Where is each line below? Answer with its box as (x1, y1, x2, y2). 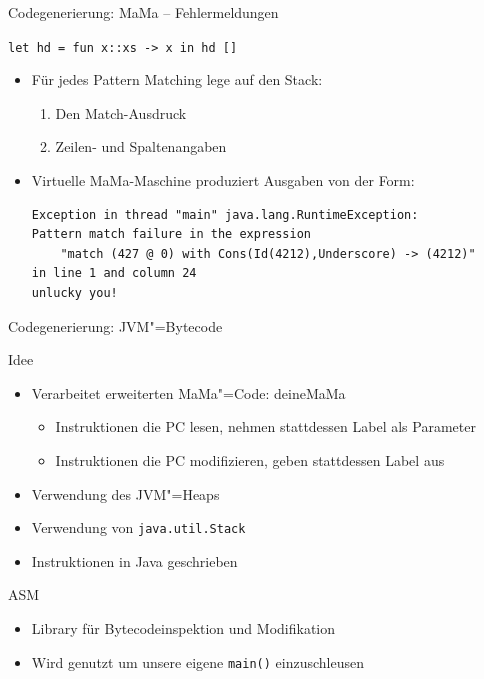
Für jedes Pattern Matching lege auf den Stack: (31, 69, 323, 90)
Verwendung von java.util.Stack (31, 517, 246, 538)
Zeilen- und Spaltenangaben (55, 136, 227, 157)
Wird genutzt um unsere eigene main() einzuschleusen (31, 651, 364, 672)
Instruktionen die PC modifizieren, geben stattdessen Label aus (55, 449, 445, 470)
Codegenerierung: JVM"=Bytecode (8, 315, 223, 336)
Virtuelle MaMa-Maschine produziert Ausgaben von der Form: (31, 170, 415, 191)
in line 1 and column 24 (31, 266, 197, 281)
